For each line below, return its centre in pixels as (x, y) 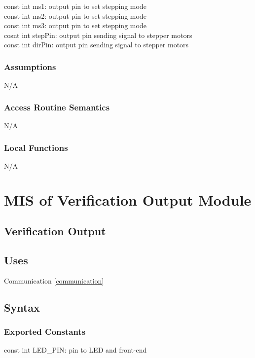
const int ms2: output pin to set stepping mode (75, 16)
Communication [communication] (54, 280)
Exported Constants (45, 332)
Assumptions (30, 66)
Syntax (22, 307)
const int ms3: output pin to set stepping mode (75, 25)
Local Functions (36, 147)
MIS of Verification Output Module (128, 199)
